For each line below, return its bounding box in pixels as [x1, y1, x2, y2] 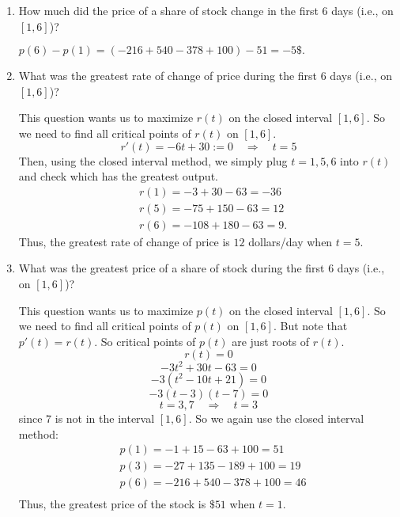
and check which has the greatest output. [18, 168, 218, 184]
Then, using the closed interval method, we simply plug [18, 152, 288, 169]
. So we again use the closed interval [188, 409, 364, 426]
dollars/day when [248, 233, 333, 249]
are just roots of [232, 333, 310, 349]
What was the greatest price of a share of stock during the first [18, 260, 325, 276]
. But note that [273, 317, 348, 334]
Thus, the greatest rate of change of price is [18, 233, 230, 249]
